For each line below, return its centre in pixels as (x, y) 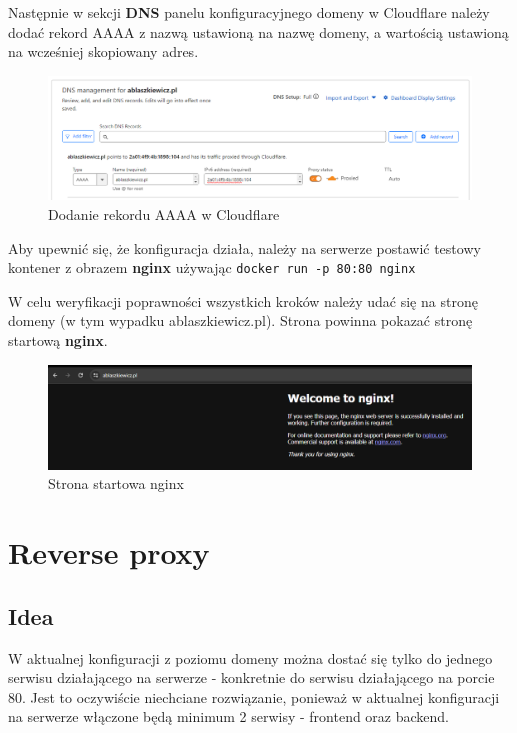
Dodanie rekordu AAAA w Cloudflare (164, 214)
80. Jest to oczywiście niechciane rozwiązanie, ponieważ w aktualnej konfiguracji (254, 696)
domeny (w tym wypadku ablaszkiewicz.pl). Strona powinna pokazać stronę (240, 320)
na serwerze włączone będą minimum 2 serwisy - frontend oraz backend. (229, 716)
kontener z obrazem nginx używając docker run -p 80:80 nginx (212, 267)
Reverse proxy (109, 552)
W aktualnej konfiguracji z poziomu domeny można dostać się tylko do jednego (250, 657)
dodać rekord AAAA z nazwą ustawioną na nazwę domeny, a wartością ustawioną (258, 31)
